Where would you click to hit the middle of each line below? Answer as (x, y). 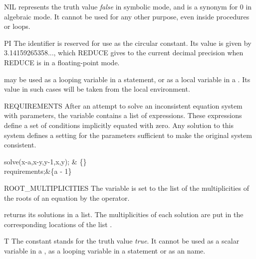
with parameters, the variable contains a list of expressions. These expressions (123, 115)
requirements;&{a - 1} (38, 171)
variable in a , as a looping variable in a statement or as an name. (105, 250)
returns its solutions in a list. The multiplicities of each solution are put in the (124, 214)
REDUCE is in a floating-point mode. (62, 62)
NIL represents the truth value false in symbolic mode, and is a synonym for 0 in (128, 6)
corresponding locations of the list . (58, 224)
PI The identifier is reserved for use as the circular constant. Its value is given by (128, 43)
